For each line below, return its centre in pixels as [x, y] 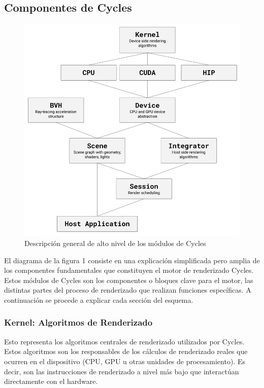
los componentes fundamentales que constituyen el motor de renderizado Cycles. [129, 270]
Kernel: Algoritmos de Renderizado [78, 322]
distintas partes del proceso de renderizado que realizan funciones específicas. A [128, 290]
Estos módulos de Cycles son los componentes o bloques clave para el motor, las [129, 280]
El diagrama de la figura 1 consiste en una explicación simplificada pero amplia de [132, 260]
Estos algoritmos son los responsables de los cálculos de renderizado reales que [126, 351]
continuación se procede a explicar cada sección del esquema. [99, 299]
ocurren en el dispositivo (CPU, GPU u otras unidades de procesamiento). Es [125, 361]
